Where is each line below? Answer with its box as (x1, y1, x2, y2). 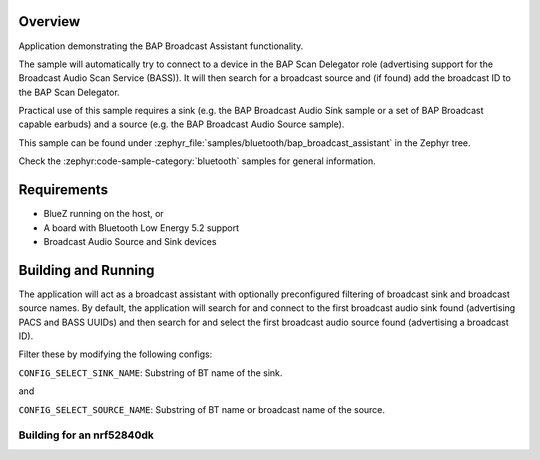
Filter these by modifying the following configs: (18, 348, 213, 360)
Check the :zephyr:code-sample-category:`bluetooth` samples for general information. (18, 155, 376, 167)
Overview (18, 13, 81, 30)
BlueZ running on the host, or (43, 208, 164, 220)
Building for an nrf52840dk (18, 428, 155, 442)
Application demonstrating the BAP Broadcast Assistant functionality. (18, 40, 304, 52)
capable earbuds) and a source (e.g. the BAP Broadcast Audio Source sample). (18, 118, 345, 130)
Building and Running (18, 261, 155, 279)
